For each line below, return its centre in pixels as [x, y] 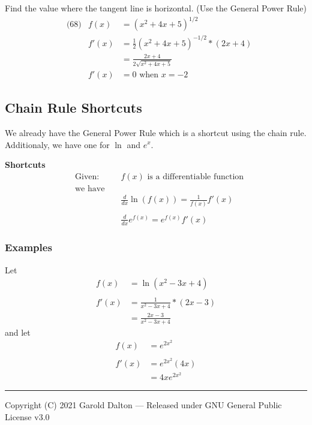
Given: [87, 177]
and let [18, 332]
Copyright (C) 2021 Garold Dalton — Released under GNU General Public [143, 405]
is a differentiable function [196, 177]
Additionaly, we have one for [57, 144]
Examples [28, 247]
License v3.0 [27, 416]
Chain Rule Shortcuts [73, 108]
